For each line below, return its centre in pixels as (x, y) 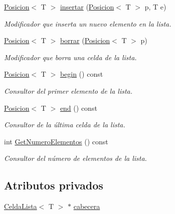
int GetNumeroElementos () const (56, 141)
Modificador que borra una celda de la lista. (70, 57)
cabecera (87, 206)
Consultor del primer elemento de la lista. (68, 90)
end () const (78, 108)
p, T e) (155, 7)
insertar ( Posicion (87, 7)
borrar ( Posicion (85, 40)
